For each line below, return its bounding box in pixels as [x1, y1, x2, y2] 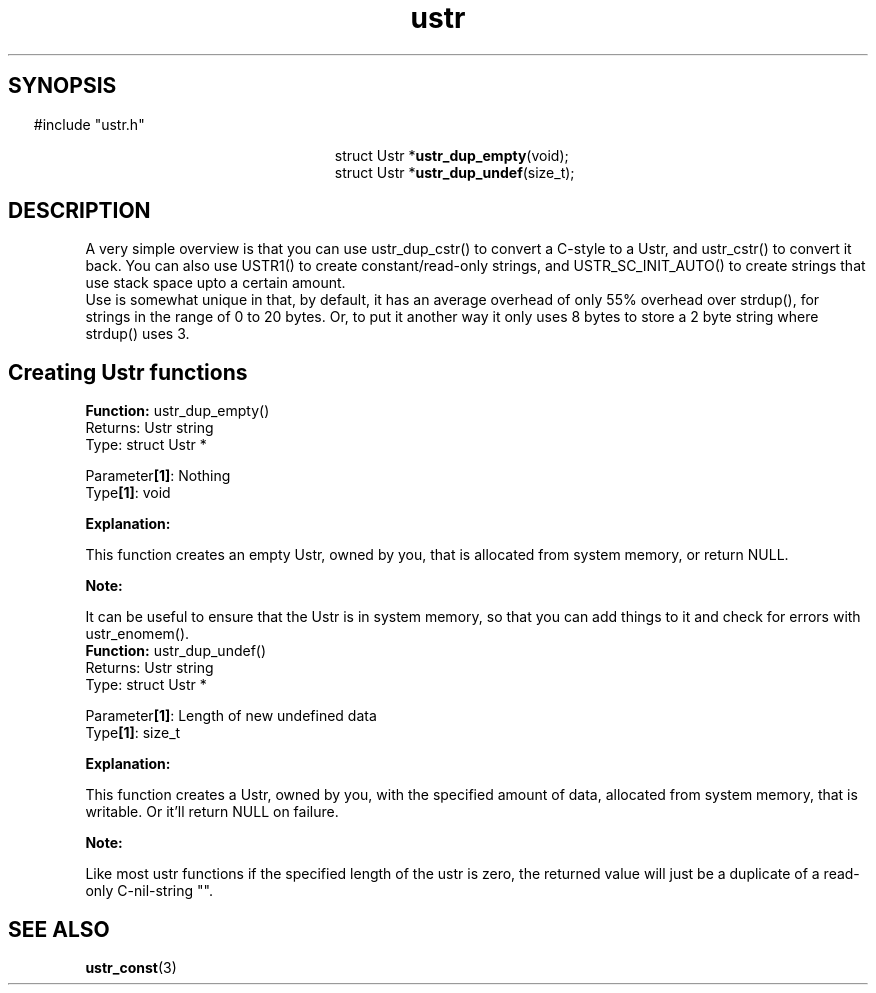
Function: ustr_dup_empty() [85, 402, 270, 420]
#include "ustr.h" [33, 115, 145, 133]
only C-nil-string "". [85, 882, 213, 900]
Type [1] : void [85, 484, 171, 502]
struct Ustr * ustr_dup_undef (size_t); [334, 163, 575, 181]
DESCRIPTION [8, 198, 151, 224]
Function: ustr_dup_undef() [85, 642, 267, 660]
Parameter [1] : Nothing [85, 467, 231, 485]
